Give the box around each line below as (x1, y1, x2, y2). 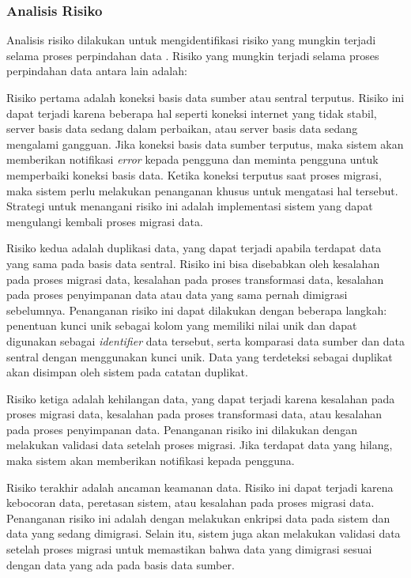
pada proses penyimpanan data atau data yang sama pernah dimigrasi (6, 286, 348, 303)
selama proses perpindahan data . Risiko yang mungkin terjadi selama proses (6, 47, 379, 63)
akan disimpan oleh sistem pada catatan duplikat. (6, 364, 248, 380)
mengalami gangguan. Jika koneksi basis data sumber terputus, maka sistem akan (6, 135, 404, 152)
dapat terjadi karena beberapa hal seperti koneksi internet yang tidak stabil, (6, 104, 377, 121)
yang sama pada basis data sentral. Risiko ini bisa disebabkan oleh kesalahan (6, 255, 380, 271)
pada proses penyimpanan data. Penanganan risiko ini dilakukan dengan (6, 421, 357, 437)
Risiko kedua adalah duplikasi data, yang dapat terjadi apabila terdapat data (6, 240, 382, 256)
